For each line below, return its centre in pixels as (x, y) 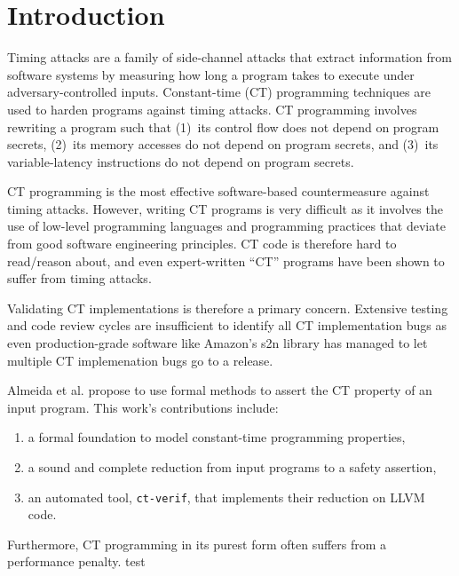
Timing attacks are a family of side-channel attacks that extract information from (229, 57)
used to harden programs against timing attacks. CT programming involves (212, 109)
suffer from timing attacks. (79, 278)
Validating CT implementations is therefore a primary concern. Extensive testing (228, 308)
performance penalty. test (76, 561)
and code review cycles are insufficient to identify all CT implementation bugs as (227, 325)
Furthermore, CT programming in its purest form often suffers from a (197, 544)
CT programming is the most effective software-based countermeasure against (218, 191)
